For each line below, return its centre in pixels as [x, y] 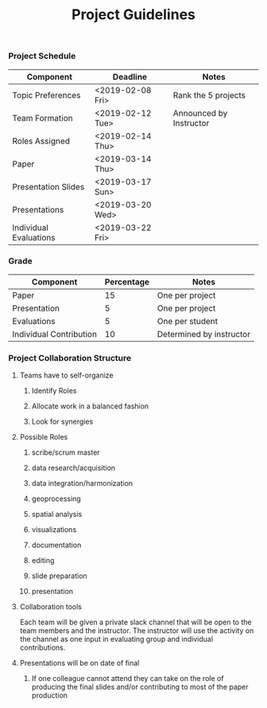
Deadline [130, 76]
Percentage [127, 282]
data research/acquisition [74, 468]
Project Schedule [42, 56]
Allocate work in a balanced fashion [90, 406]
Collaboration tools [50, 607]
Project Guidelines [133, 15]
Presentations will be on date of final [79, 663]
